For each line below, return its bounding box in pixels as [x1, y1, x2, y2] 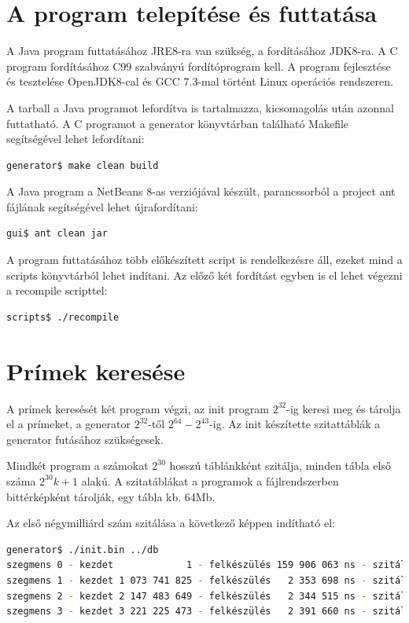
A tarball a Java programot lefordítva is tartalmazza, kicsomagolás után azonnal [6, 99, 394, 115]
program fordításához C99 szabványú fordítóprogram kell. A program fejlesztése [6, 57, 391, 74]
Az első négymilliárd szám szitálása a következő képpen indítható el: [6, 515, 335, 531]
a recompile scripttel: [6, 282, 108, 299]
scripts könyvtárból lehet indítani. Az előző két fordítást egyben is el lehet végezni [6, 266, 403, 283]
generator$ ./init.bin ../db [6, 544, 159, 555]
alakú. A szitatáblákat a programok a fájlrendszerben [81, 472, 339, 489]
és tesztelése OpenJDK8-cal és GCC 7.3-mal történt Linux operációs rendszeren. [6, 73, 393, 90]
